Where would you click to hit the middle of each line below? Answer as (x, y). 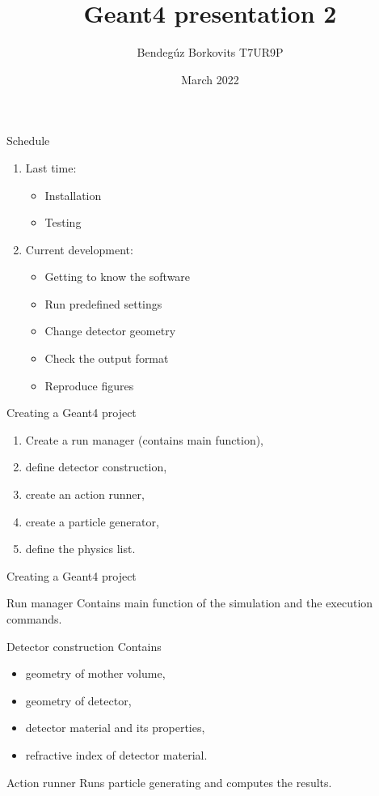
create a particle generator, (92, 521)
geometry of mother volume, (95, 673)
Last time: (51, 167)
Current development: (79, 249)
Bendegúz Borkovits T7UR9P (210, 52)
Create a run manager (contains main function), (145, 439)
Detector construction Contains (84, 646)
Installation (73, 195)
